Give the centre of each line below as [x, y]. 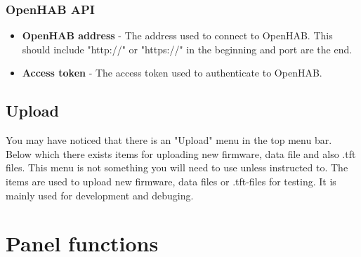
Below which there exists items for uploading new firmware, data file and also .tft [181, 153]
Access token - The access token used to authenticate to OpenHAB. [172, 73]
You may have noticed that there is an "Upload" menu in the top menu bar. [169, 140]
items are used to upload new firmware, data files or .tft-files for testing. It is [171, 181]
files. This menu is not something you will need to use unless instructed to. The [177, 167]
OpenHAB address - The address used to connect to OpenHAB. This [177, 35]
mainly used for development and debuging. [100, 195]
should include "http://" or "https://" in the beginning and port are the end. [187, 49]
